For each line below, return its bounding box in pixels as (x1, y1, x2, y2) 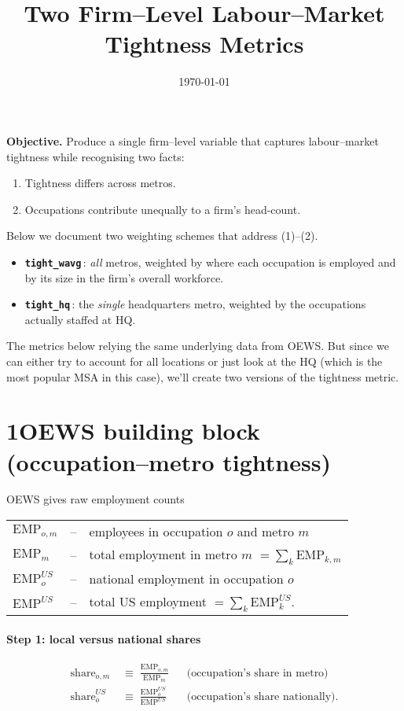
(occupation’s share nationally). (186, 691, 339, 702)
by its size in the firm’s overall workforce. (24, 269, 224, 286)
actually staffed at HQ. (24, 311, 136, 327)
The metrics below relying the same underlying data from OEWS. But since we (6, 337, 389, 354)
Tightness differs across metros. (24, 175, 176, 191)
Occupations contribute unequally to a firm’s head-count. (24, 201, 301, 217)
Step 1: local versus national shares (6, 631, 201, 647)
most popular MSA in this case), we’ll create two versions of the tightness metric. (6, 368, 399, 385)
